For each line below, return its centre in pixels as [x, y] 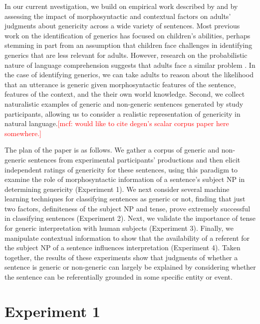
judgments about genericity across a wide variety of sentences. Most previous [122, 26]
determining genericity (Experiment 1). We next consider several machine [117, 189]
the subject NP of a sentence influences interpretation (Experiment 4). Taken [123, 247]
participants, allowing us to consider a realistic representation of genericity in [123, 113]
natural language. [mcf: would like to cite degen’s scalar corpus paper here [117, 123]
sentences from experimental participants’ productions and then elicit [134, 159]
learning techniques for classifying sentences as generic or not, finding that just [125, 199]
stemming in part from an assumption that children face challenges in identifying [129, 45]
